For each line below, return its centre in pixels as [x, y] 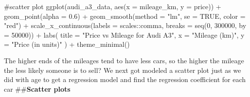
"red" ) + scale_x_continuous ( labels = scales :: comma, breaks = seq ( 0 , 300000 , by [125, 25]
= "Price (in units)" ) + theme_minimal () [67, 44]
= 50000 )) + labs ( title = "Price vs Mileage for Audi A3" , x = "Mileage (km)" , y [124, 35]
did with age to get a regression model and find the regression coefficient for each [125, 79]
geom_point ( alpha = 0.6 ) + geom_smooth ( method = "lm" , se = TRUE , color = [125, 16]
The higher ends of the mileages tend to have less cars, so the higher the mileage [124, 60]
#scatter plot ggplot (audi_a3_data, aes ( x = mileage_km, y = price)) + [113, 6]
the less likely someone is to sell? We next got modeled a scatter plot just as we [123, 70]
